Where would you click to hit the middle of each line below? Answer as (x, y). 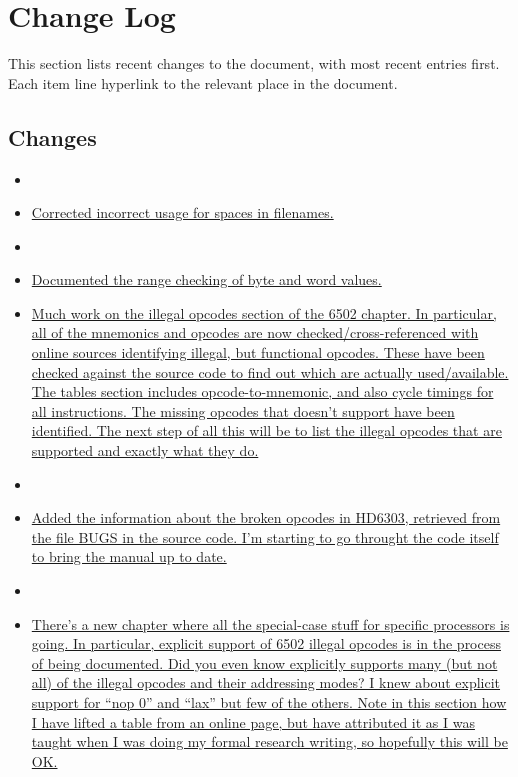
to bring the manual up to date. (129, 556)
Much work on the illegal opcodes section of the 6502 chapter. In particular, (264, 312)
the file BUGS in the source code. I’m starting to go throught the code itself (265, 536)
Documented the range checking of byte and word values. (206, 279)
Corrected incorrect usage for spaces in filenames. (182, 212)
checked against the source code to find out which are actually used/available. (270, 371)
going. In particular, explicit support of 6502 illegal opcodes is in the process (266, 643)
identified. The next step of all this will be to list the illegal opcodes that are (266, 430)
